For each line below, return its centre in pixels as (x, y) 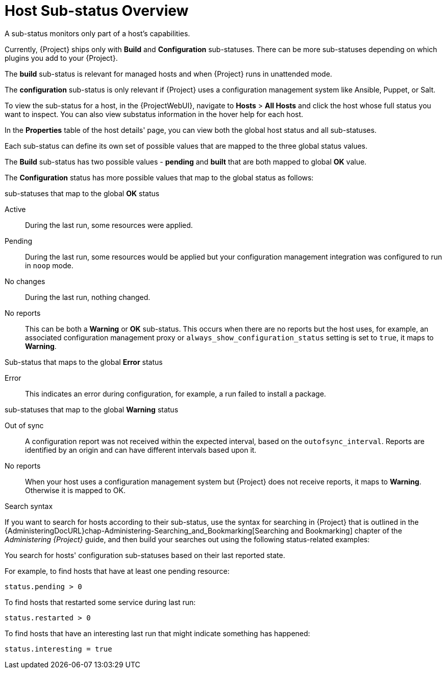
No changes (25, 281)
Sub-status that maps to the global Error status (84, 362)
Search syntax (29, 506)
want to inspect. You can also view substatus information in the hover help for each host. (154, 114)
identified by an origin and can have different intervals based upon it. (141, 450)
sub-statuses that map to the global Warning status (92, 409)
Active (15, 209)
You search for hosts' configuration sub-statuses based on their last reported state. (145, 555)
